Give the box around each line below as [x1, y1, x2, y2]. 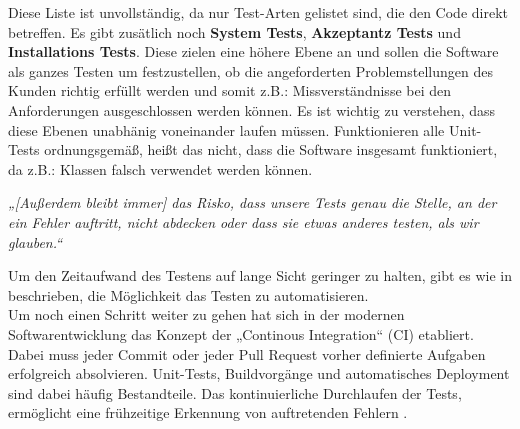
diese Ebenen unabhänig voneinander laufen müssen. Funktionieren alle [8, 119, 445, 140]
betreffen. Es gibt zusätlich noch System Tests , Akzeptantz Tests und [8, 21, 461, 42]
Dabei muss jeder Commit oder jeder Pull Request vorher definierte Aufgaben [8, 343, 486, 364]
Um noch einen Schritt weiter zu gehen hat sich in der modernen [8, 304, 405, 325]
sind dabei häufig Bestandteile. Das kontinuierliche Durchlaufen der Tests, [8, 382, 462, 403]
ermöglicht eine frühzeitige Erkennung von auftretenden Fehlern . [8, 402, 408, 423]
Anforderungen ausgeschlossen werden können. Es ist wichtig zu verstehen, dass [8, 99, 496, 120]
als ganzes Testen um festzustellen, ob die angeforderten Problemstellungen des [8, 60, 493, 81]
